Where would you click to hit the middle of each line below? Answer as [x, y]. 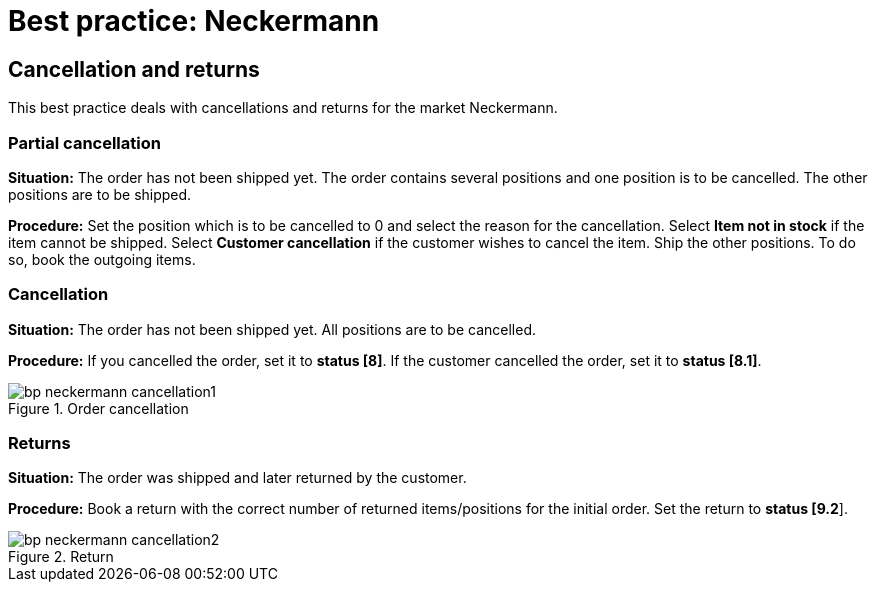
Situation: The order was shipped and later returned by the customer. [237, 478]
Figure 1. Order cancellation [98, 408]
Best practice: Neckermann [194, 21]
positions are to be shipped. [100, 194]
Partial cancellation [84, 142]
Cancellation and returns [134, 69]
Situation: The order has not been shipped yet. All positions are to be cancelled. [272, 329]
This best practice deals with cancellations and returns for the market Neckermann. [283, 108]
